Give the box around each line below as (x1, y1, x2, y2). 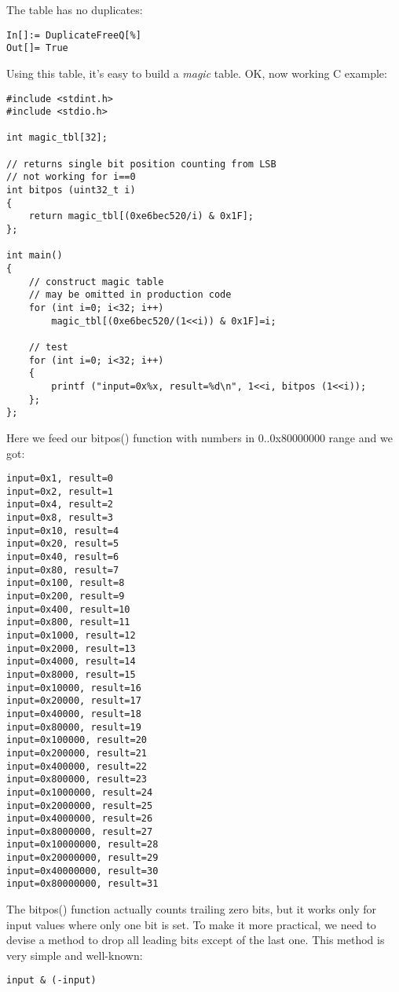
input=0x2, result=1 (6, 485, 114, 497)
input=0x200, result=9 (6, 591, 125, 602)
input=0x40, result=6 (6, 551, 119, 563)
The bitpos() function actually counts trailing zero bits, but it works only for (6, 901, 377, 917)
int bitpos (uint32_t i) (6, 185, 136, 196)
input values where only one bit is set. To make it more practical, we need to (6, 916, 376, 932)
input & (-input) (6, 975, 97, 987)
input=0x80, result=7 (6, 564, 119, 576)
